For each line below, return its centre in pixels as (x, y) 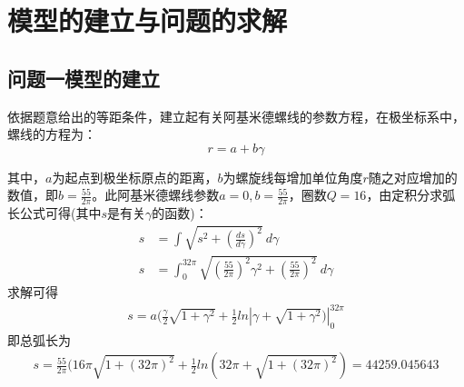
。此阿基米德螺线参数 (156, 195)
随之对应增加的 (413, 177)
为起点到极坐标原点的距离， (135, 177)
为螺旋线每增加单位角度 (293, 177)
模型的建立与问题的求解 (148, 20)
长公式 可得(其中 (54, 213)
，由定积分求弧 (411, 195)
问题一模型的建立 (84, 78)
